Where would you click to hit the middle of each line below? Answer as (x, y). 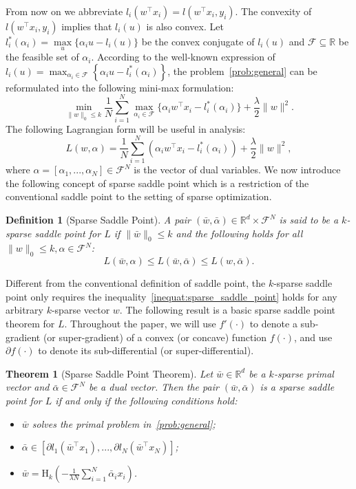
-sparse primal (304, 373)
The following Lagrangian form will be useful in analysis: (126, 128)
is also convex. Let (185, 26)
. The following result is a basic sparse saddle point (228, 310)
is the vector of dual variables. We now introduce (237, 170)
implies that (87, 26)
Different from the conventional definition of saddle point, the (136, 283)
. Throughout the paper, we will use (140, 323)
